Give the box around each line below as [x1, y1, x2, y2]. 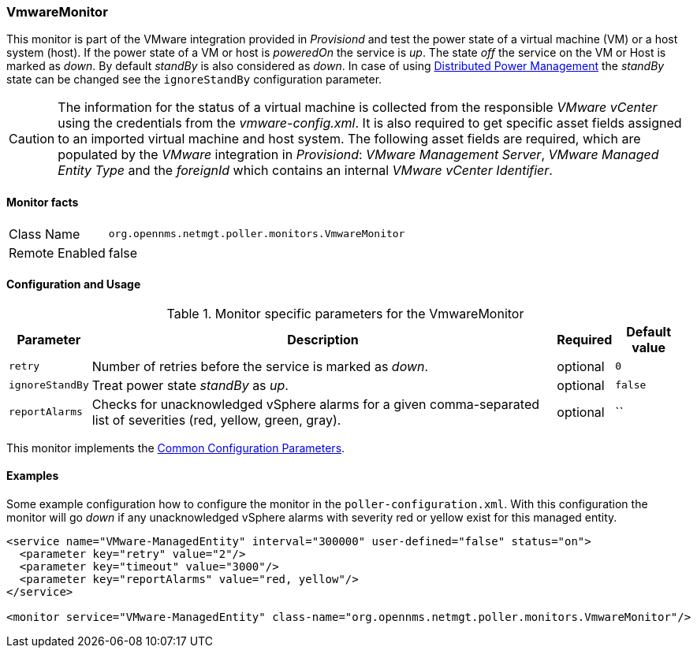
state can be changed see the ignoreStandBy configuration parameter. [6, 72, 382, 87]
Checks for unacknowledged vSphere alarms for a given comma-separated [91, 396, 540, 412]
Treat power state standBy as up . [91, 377, 289, 393]
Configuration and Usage [6, 277, 141, 292]
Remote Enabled [9, 244, 106, 261]
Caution [9, 131, 55, 147]
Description [287, 331, 359, 347]
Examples [6, 469, 59, 483]
